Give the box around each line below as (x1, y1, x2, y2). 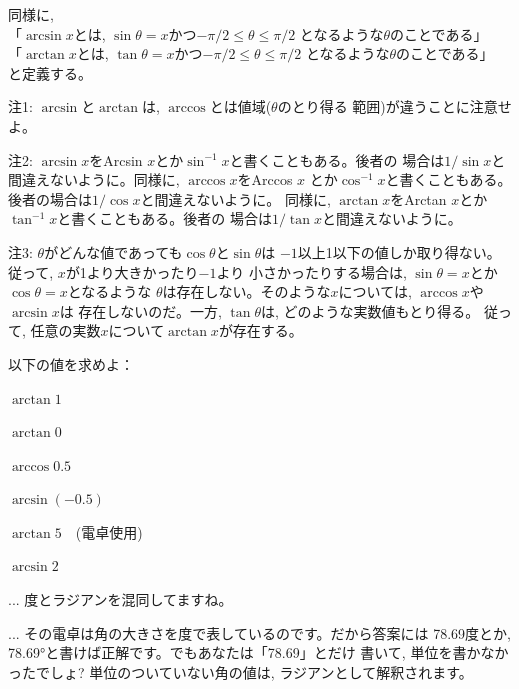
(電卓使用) (75, 521, 143, 542)
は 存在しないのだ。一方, (59, 300, 222, 321)
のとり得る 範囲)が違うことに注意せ (277, 96, 512, 117)
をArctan (390, 188, 447, 209)
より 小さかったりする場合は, (216, 261, 407, 282)
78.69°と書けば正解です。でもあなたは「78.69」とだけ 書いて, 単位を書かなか (8, 642, 509, 663)
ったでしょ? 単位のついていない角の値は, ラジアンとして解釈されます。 (8, 661, 473, 682)
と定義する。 (8, 62, 92, 83)
